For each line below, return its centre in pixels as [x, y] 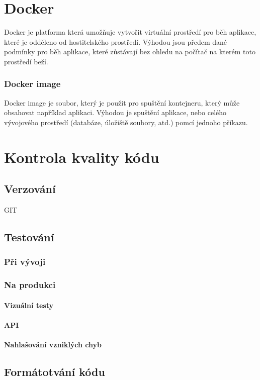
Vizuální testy [29, 305]
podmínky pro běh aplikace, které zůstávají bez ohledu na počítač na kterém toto [130, 52]
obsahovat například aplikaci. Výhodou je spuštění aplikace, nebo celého [115, 112]
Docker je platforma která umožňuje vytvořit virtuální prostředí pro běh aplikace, [130, 32]
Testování [29, 237]
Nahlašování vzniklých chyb [53, 345]
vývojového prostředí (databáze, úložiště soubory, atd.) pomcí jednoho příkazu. [126, 122]
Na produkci [30, 285]
